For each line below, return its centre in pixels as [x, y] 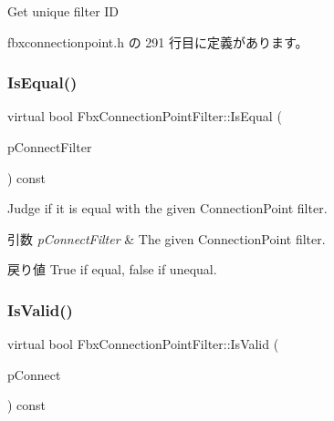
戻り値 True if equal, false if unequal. [112, 269]
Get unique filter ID [63, 11]
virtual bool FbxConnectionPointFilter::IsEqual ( [145, 116]
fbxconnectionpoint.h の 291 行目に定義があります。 [158, 41]
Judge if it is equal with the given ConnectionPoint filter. [167, 208]
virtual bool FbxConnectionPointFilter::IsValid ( [143, 344]
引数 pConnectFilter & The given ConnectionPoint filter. [167, 238]
